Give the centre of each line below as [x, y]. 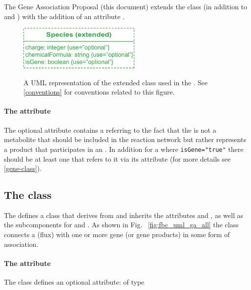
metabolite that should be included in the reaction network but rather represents [125, 139]
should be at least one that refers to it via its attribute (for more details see [117, 158]
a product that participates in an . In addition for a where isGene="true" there [124, 149]
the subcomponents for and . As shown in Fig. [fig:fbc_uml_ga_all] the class [121, 225]
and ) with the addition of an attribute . [64, 16]
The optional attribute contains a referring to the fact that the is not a [110, 130]
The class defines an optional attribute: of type [74, 282]
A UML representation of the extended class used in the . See [115, 82]
